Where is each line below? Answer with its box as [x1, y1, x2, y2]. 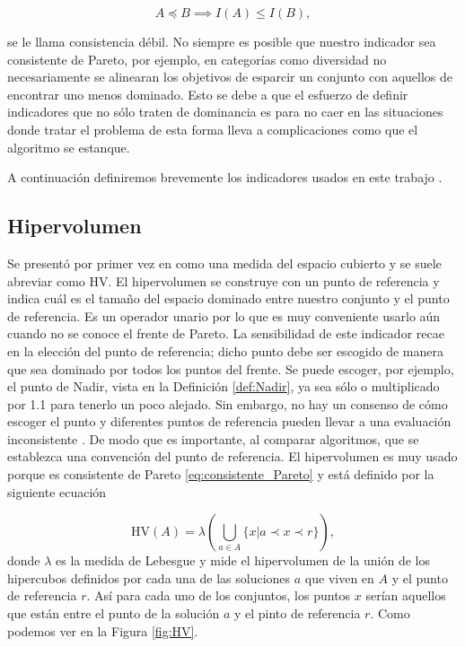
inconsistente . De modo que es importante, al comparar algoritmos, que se [7, 429, 419, 448]
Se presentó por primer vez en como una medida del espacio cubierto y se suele [7, 253, 442, 272]
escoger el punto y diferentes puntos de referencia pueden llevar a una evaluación [7, 412, 452, 431]
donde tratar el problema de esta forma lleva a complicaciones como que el [7, 119, 418, 138]
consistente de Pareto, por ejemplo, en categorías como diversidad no [7, 49, 387, 68]
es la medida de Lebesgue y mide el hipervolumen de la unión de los [56, 551, 431, 570]
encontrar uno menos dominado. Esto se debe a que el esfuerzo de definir [7, 84, 408, 103]
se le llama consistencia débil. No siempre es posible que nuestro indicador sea [7, 32, 436, 50]
